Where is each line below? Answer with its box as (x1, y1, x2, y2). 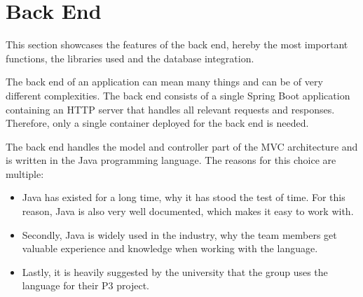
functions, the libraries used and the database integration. (6, 50, 254, 65)
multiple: (6, 166, 44, 181)
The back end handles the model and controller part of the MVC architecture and (6, 139, 358, 153)
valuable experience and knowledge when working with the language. (22, 241, 318, 256)
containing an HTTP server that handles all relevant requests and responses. (6, 102, 335, 116)
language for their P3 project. (22, 278, 149, 293)
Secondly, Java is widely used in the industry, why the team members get (22, 227, 337, 242)
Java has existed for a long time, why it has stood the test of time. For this (22, 190, 345, 205)
